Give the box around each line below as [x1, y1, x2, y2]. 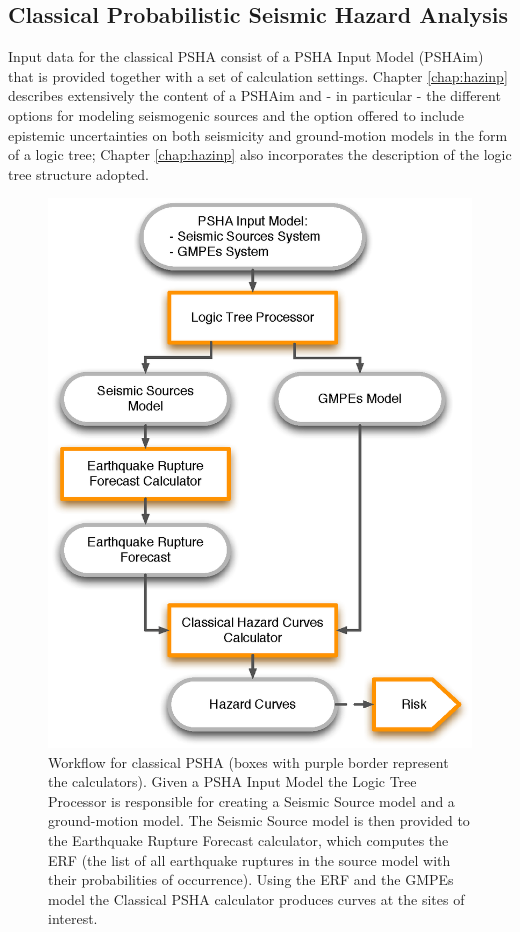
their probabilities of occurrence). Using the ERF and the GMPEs [48, 869, 454, 890]
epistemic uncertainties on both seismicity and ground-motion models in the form [8, 124, 508, 145]
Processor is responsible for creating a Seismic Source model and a [48, 790, 455, 811]
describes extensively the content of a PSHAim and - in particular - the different [8, 85, 501, 106]
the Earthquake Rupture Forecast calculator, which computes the [48, 830, 449, 851]
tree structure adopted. [8, 163, 149, 184]
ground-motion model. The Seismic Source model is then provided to [48, 810, 470, 831]
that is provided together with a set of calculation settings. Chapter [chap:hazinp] [8, 65, 508, 86]
